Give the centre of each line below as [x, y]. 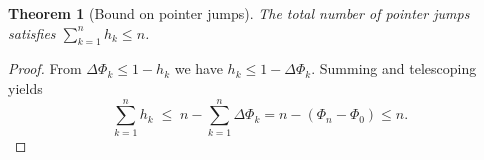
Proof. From [45, 68]
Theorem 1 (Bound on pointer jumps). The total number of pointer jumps [239, 13]
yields [25, 87]
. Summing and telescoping [394, 68]
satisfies [32, 32]
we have [198, 68]
